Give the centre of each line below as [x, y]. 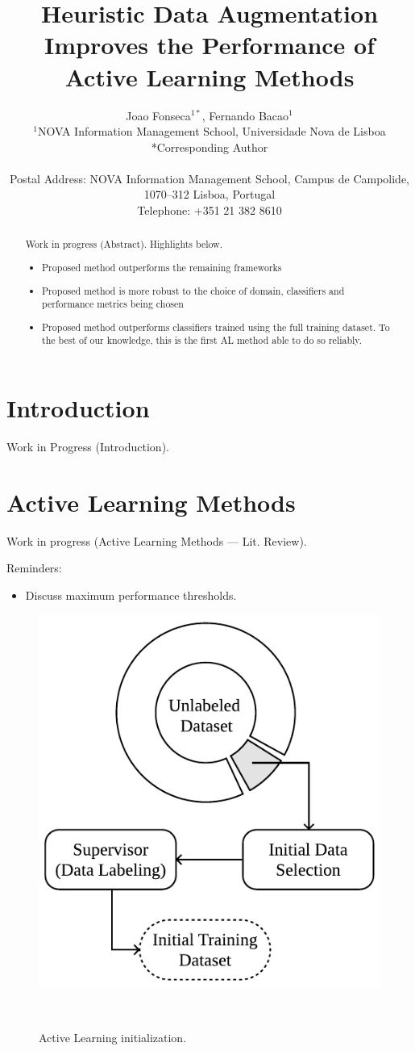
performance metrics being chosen [113, 304]
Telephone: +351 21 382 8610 [210, 210]
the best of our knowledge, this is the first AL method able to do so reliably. [202, 340]
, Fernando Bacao [245, 115]
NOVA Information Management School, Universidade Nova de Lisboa [212, 131]
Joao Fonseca [158, 115]
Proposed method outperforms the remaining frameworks [162, 267]
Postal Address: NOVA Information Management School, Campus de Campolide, [210, 178]
